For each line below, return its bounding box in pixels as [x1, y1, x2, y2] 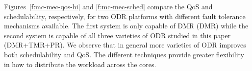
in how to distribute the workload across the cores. [4, 59, 156, 69]
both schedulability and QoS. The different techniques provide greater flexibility [4, 49, 244, 59]
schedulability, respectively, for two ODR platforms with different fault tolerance [4, 11, 246, 21]
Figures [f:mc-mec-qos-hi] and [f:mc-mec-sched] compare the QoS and [4, 1, 213, 11]
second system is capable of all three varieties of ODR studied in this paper [4, 30, 231, 40]
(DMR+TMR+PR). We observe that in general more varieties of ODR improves [4, 40, 246, 50]
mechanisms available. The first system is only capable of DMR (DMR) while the [4, 21, 249, 31]
